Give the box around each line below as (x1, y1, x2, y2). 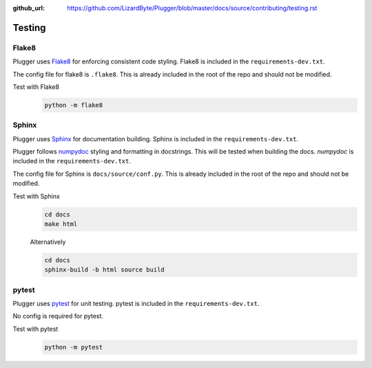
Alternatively (30, 238, 66, 246)
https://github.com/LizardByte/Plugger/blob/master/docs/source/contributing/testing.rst (67, 4, 318, 12)
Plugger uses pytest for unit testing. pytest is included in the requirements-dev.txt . (12, 300, 260, 308)
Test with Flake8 (12, 83, 60, 91)
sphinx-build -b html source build (44, 266, 165, 274)
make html (44, 220, 78, 227)
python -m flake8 (44, 101, 103, 109)
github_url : (12, 4, 45, 12)
